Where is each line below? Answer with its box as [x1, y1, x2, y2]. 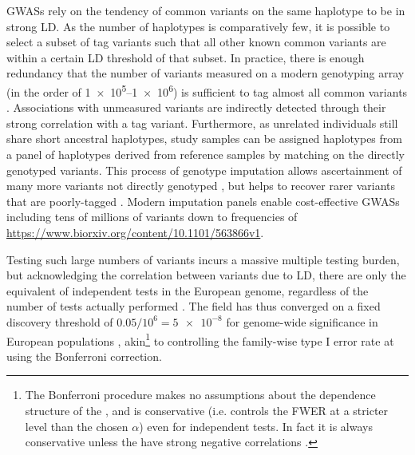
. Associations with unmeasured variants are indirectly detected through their [6, 99, 386, 116]
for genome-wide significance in [226, 313, 378, 330]
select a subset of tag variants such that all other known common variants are [6, 34, 386, 50]
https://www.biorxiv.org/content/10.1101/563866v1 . [6, 224, 264, 240]
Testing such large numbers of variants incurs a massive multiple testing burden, [6, 251, 400, 267]
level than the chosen [25, 417, 128, 434]
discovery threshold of [6, 313, 113, 330]
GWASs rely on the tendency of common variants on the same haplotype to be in [6, 2, 405, 18]
